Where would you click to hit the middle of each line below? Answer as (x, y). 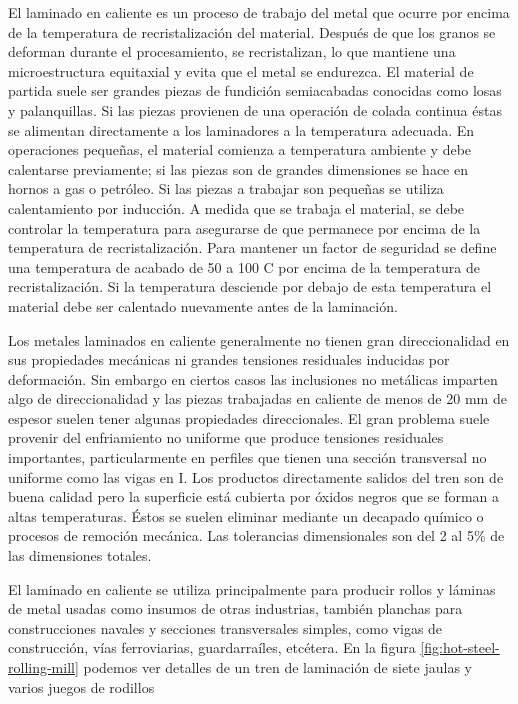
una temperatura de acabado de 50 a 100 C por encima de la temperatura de (244, 266)
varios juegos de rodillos (81, 686)
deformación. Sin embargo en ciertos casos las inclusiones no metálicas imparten (253, 378)
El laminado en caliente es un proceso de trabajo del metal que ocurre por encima (259, 12)
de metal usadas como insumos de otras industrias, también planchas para (235, 608)
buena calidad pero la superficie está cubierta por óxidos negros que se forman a (254, 496)
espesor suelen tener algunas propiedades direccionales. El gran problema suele (249, 417)
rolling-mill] (43, 667)
